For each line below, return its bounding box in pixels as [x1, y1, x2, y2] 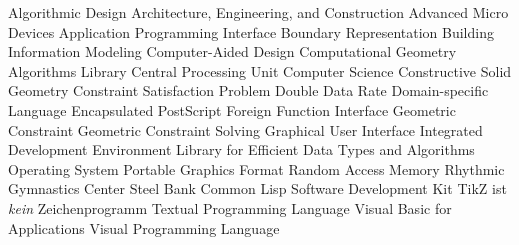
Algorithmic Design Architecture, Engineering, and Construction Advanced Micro [8, 2, 509, 22]
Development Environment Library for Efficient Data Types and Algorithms [8, 139, 475, 160]
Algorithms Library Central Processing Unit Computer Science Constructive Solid [8, 60, 512, 81]
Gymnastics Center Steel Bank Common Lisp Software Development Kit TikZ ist [8, 178, 507, 199]
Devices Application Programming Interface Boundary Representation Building [8, 21, 494, 42]
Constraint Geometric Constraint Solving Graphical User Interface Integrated [8, 119, 483, 140]
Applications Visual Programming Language [8, 217, 280, 238]
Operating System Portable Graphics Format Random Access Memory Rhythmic [8, 158, 505, 179]
